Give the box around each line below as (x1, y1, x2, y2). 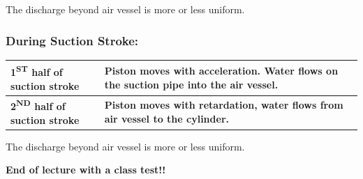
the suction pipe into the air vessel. (104, 77, 279, 91)
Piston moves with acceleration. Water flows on (104, 63, 339, 78)
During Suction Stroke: (6, 31, 139, 49)
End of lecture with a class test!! (6, 162, 166, 177)
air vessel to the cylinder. (104, 111, 229, 125)
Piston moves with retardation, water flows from (104, 98, 343, 112)
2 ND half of (10, 97, 66, 114)
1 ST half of (10, 63, 63, 79)
